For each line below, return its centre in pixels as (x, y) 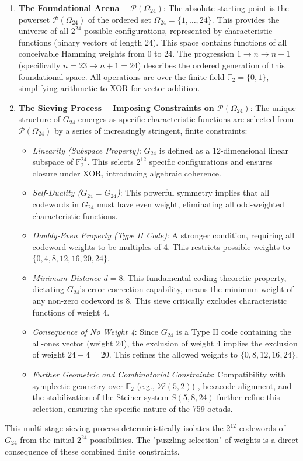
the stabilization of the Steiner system (100, 397)
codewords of (262, 428)
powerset (34, 19)
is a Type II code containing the (234, 332)
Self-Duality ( (57, 193)
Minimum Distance (67, 277)
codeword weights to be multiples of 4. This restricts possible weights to (161, 246)
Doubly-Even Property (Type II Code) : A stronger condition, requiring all (163, 235)
